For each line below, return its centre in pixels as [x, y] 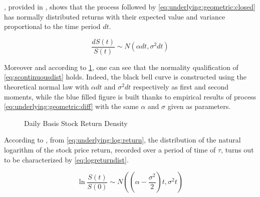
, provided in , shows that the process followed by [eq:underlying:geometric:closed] [130, 6]
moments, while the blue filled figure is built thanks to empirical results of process [130, 96]
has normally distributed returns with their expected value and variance [115, 16]
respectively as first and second [181, 87]
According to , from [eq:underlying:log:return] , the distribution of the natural [122, 140]
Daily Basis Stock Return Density [76, 123]
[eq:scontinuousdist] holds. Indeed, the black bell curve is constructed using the [125, 77]
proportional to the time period [52, 26]
